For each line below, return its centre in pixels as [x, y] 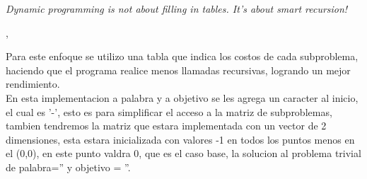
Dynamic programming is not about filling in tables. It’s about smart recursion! [177, 8]
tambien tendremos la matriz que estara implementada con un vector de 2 [166, 126]
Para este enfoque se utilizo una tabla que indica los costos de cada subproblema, [182, 56]
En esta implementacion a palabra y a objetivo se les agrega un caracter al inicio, [182, 97]
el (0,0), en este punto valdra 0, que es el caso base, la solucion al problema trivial [183, 153]
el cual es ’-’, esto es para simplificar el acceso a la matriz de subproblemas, [169, 111]
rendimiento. [33, 84]
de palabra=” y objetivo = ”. [68, 167]
